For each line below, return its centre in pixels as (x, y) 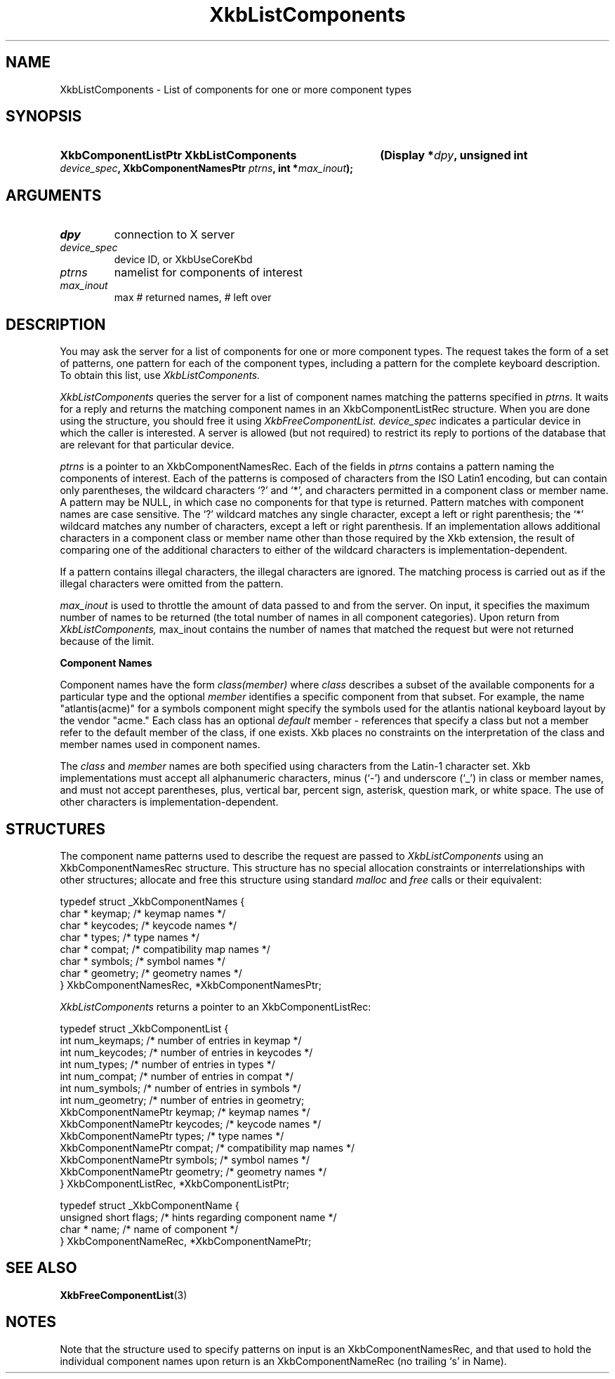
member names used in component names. (160, 745)
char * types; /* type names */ (130, 937)
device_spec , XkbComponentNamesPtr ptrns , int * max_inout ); (207, 168)
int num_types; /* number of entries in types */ (167, 1064)
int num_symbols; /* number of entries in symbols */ (180, 1088)
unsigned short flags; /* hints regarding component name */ (198, 1217)
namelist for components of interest (208, 273)
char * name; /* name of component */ (149, 1229)
